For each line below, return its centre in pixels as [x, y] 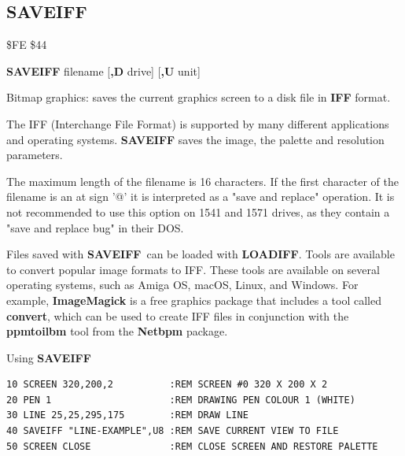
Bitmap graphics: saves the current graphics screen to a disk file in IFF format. [199, 97]
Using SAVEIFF [49, 357]
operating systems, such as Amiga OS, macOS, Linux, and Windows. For [182, 285]
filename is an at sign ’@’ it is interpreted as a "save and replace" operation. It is [201, 196]
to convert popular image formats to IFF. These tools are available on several [193, 269]
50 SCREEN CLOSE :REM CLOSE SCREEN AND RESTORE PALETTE [192, 446]
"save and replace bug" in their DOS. [95, 227]
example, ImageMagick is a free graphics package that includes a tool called [194, 300]
